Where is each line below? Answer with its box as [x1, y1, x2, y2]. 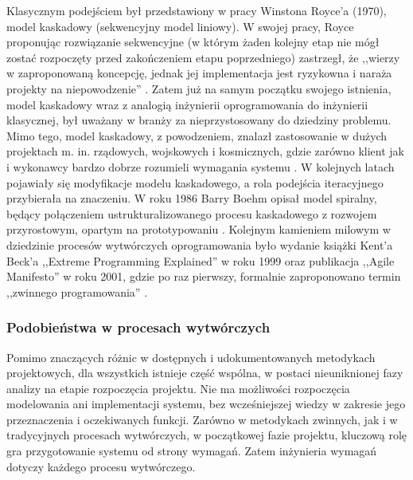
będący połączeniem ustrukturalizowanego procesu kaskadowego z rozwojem [6, 205, 377, 222]
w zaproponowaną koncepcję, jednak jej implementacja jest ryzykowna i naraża [6, 65, 392, 81]
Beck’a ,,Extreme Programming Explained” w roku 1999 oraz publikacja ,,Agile [6, 252, 395, 269]
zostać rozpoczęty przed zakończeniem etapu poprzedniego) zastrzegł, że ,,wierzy [6, 49, 400, 65]
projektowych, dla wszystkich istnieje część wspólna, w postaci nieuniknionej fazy [6, 364, 403, 381]
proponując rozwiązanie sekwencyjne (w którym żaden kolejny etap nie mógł [6, 33, 380, 50]
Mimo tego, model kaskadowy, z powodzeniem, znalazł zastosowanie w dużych [6, 127, 388, 144]
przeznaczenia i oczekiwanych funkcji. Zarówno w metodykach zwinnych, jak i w [6, 411, 398, 427]
